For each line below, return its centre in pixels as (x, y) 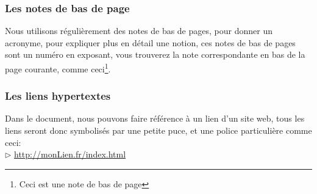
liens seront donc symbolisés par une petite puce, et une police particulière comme (158, 130)
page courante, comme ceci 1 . (58, 68)
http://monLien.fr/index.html (70, 154)
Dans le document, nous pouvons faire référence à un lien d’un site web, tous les (155, 118)
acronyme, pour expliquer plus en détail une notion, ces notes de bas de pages (150, 42)
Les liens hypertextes (58, 96)
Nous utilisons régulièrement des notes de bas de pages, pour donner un (139, 31)
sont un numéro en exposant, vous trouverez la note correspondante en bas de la (155, 54)
